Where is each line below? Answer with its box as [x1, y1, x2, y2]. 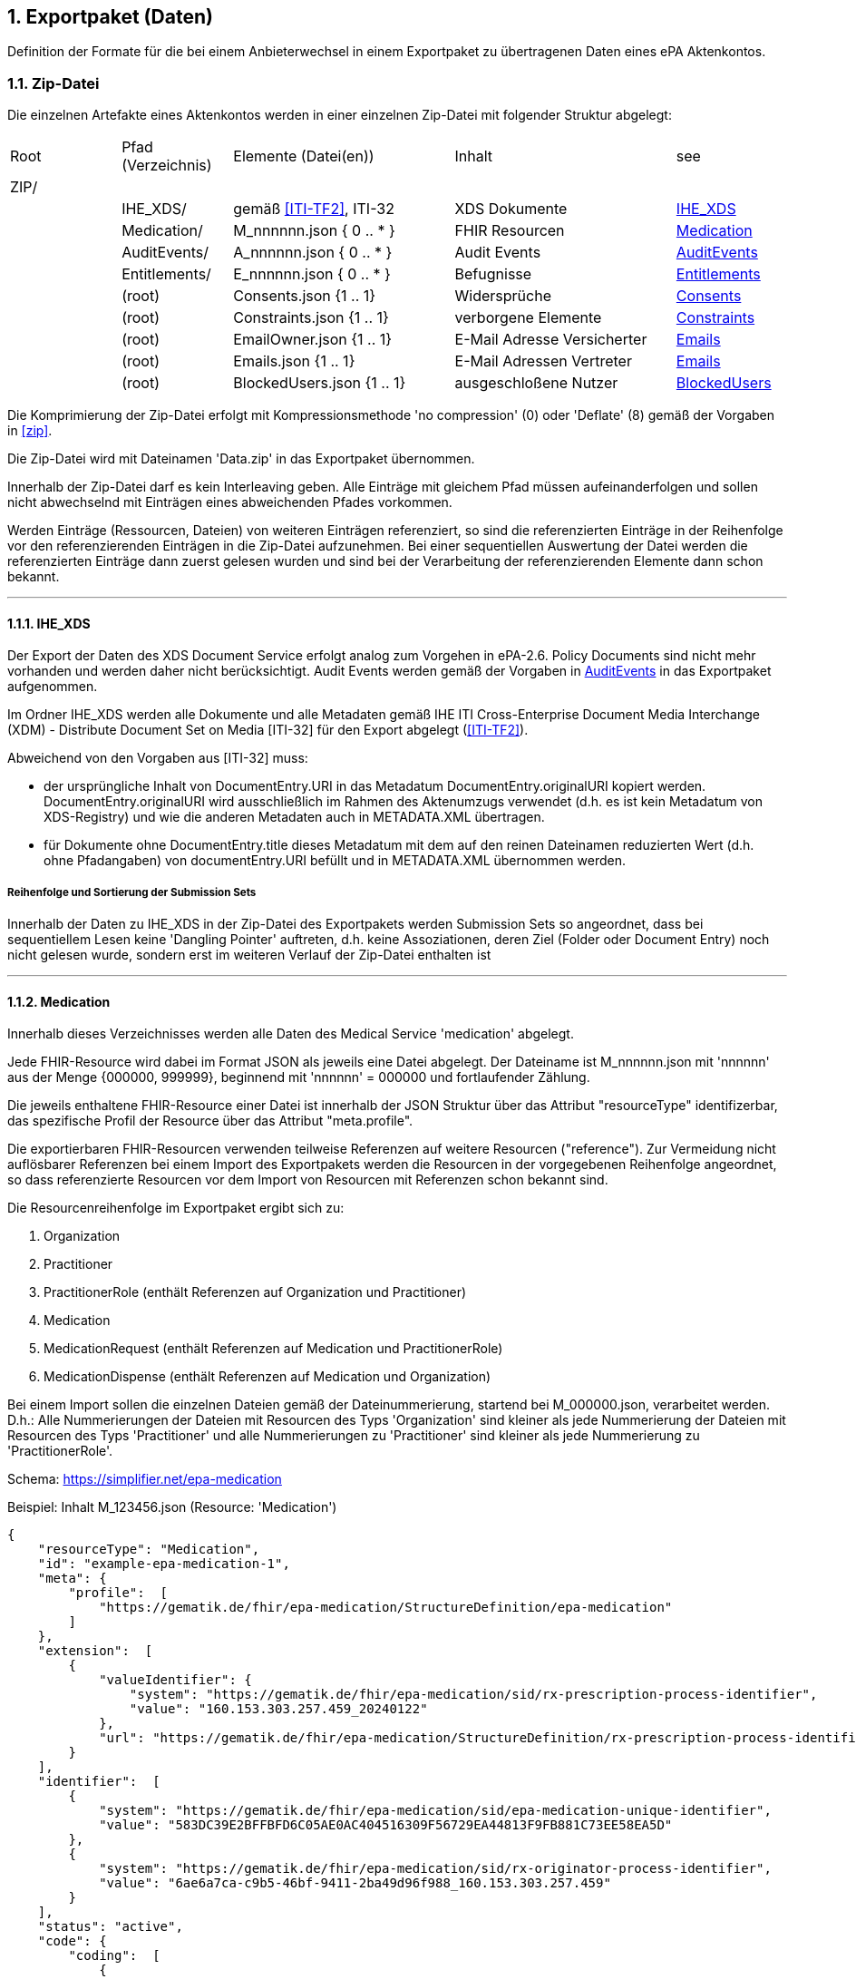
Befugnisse [454, 265, 532, 284]
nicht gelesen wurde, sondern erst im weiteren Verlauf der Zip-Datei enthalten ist [7, 947, 491, 963]
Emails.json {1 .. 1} [233, 352, 355, 371]
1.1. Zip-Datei [7, 73, 100, 93]
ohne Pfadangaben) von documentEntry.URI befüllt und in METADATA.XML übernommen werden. [44, 853, 627, 869]
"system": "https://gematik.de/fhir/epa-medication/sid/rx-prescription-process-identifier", [129, 1687, 818, 1702]
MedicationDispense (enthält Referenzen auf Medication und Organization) [44, 1369, 491, 1385]
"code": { [37, 1934, 107, 1949]
